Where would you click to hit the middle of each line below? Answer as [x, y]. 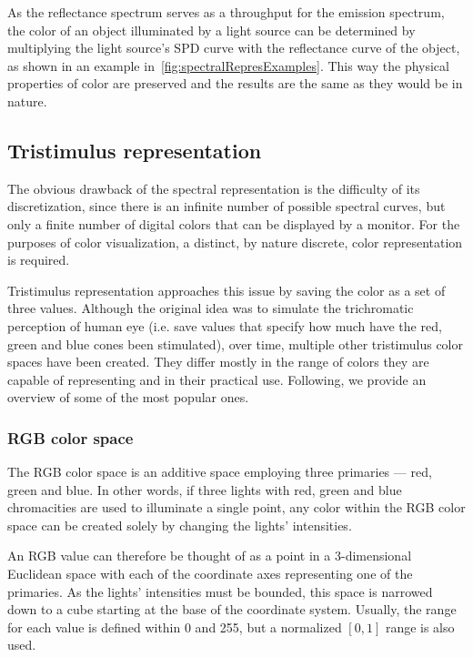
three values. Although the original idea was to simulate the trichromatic [211, 308]
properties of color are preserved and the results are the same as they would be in [235, 83]
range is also [420, 627]
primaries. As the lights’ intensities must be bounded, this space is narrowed [220, 591]
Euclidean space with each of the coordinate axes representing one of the [210, 574]
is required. [39, 260]
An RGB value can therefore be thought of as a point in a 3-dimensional [210, 556]
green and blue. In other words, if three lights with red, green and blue [205, 489]
